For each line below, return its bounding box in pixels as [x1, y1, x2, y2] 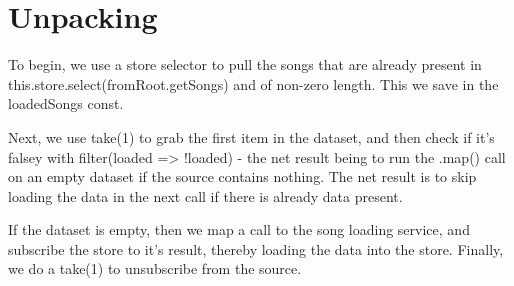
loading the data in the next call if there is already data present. [8, 185, 403, 206]
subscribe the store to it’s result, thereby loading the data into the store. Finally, [8, 238, 504, 259]
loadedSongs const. [8, 93, 124, 114]
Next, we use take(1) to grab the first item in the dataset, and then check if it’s [8, 126, 495, 147]
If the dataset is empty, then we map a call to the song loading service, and [8, 219, 470, 240]
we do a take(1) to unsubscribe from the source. [8, 258, 302, 279]
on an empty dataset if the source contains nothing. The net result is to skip [8, 166, 477, 187]
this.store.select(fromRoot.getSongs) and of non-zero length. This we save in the [8, 73, 499, 94]
